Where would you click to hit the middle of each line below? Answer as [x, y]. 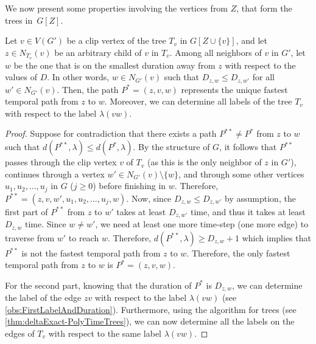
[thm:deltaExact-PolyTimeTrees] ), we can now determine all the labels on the [150, 321]
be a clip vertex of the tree [116, 40]
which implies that [276, 237]
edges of [20, 333]
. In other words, [78, 77]
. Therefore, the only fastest [238, 253]
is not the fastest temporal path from [91, 253]
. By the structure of [171, 147]
